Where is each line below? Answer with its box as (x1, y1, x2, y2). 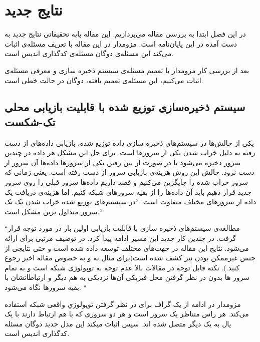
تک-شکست (5, 114, 56, 129)
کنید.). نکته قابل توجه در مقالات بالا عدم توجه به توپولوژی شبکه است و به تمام (5, 262, 240, 272)
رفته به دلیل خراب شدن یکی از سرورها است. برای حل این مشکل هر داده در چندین (5, 147, 255, 158)
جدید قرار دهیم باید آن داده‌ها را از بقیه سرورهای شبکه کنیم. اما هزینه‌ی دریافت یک (5, 186, 251, 197)
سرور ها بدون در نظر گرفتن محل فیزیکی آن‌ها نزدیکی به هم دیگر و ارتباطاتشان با (5, 272, 249, 282)
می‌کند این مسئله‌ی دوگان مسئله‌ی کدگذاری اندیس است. (5, 48, 174, 59)
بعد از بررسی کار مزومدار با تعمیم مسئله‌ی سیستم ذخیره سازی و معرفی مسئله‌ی (5, 65, 249, 75)
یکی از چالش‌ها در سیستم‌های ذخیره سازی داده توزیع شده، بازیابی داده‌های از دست (5, 137, 254, 148)
